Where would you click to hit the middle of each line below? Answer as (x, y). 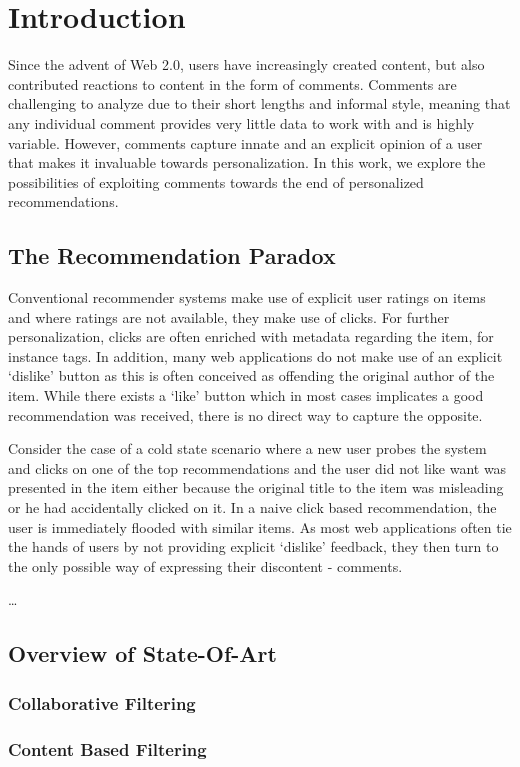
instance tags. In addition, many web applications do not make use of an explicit (255, 355)
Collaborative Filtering (102, 702)
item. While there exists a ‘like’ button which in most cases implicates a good (246, 395)
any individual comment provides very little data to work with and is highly (241, 122)
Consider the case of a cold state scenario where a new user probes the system (247, 448)
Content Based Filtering (107, 748)
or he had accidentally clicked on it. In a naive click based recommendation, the (252, 507)
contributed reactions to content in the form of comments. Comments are (232, 83)
